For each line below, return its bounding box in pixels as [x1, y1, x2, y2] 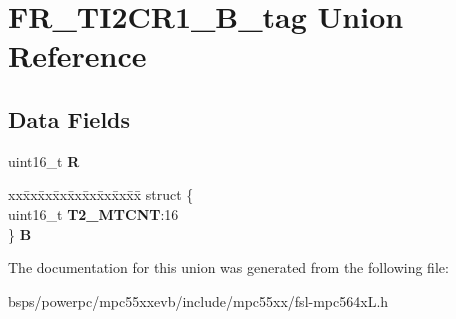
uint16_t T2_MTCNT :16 [8, 203, 179, 224]
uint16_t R [8, 150, 80, 171]
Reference [8, 35, 147, 76]
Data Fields [8, 103, 131, 134]
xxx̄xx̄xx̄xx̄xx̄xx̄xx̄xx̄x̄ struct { [8, 184, 194, 205]
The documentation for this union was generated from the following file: [8, 257, 449, 278]
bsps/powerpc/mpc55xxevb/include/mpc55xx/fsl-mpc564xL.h [8, 290, 389, 311]
